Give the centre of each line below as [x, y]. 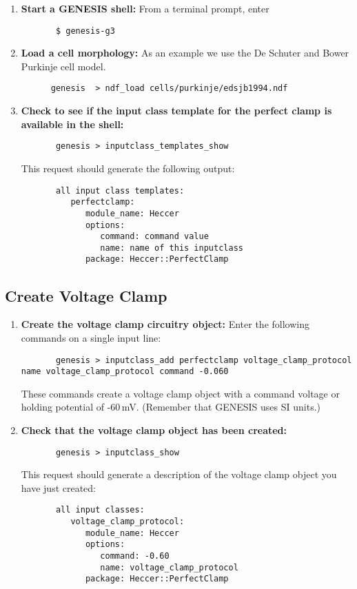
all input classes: [100, 510]
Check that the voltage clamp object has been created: [154, 430]
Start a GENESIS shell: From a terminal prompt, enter [145, 8]
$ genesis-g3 [85, 31]
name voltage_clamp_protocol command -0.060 [125, 372]
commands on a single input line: [91, 337]
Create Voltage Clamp [86, 295]
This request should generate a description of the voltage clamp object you [179, 474]
